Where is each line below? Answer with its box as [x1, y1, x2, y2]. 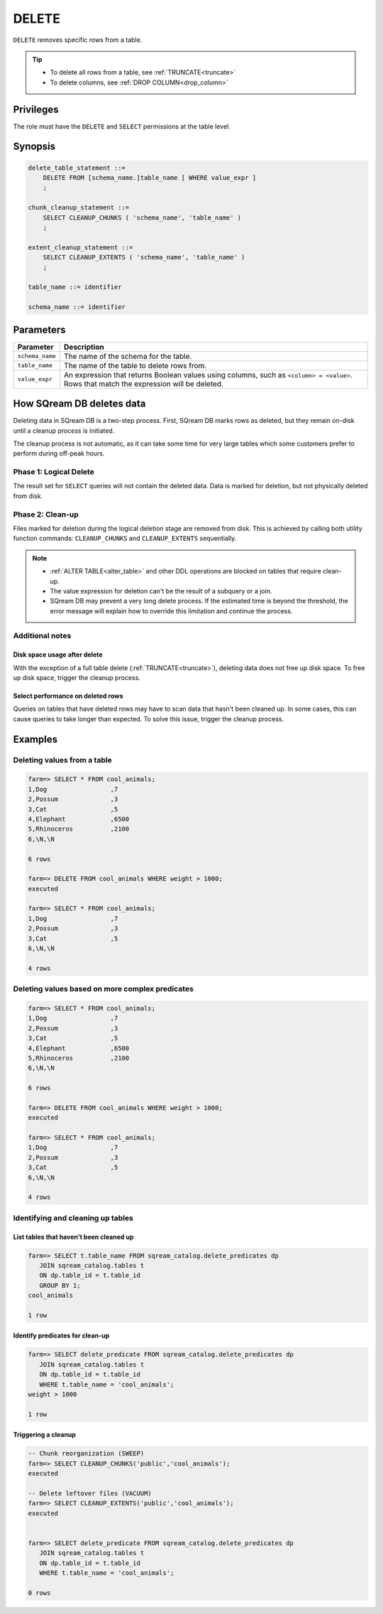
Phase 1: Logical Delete [13, 467, 95, 477]
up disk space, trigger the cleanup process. [13, 674, 141, 682]
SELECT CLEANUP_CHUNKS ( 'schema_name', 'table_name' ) [43, 213, 242, 222]
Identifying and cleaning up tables [13, 1212, 134, 1222]
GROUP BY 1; [39, 1281, 81, 1289]
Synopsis [13, 141, 56, 153]
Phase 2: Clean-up [13, 509, 79, 519]
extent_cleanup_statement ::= [28, 243, 133, 252]
